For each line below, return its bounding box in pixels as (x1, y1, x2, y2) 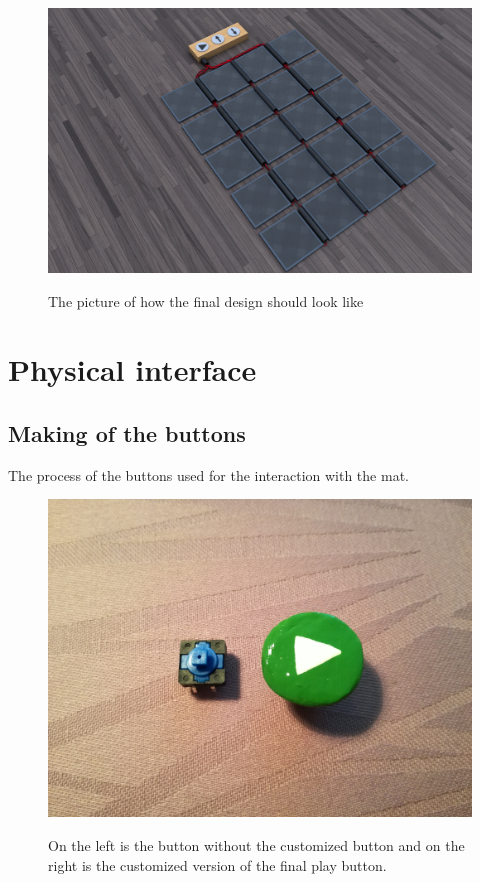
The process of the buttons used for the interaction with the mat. (8, 464, 409, 485)
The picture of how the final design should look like (48, 290, 364, 311)
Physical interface (8, 349, 257, 390)
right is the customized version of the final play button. (48, 854, 387, 875)
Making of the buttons (8, 417, 246, 448)
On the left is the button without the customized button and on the (48, 834, 465, 855)
